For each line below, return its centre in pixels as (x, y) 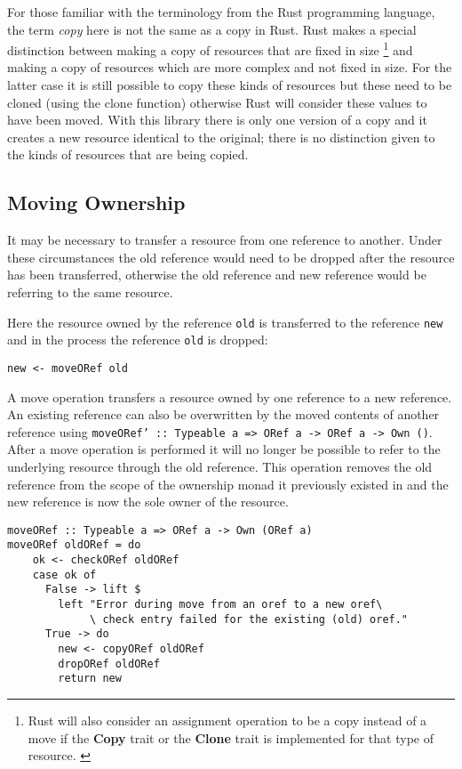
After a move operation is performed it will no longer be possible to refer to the (224, 449)
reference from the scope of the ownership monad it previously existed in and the (228, 484)
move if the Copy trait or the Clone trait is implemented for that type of (231, 737)
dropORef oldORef (109, 664)
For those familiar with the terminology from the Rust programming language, (221, 12)
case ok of (64, 575)
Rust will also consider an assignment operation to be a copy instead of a (227, 720)
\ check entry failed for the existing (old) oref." (249, 619)
